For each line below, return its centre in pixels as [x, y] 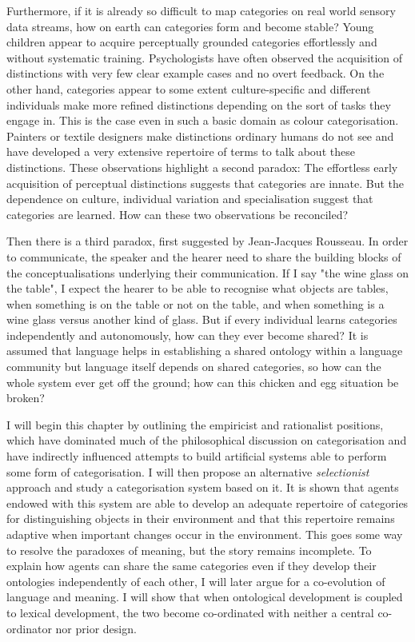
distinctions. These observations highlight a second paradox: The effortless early [202, 167]
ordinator [29, 628]
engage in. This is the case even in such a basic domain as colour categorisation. [203, 120]
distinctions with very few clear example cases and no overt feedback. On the [196, 73]
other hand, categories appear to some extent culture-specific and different [189, 88]
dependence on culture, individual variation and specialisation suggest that [190, 199]
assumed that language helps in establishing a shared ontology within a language [205, 351]
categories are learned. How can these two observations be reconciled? [178, 214]
